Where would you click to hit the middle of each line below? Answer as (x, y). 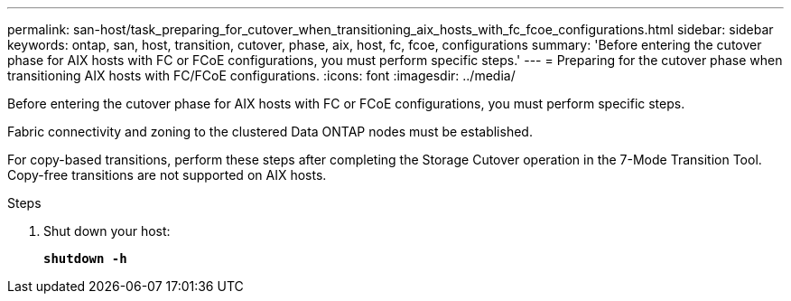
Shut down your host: (107, 231)
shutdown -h (85, 259)
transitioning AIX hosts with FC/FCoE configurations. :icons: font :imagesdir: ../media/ (261, 75)
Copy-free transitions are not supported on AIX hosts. (167, 175)
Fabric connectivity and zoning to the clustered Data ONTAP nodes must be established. (270, 132)
